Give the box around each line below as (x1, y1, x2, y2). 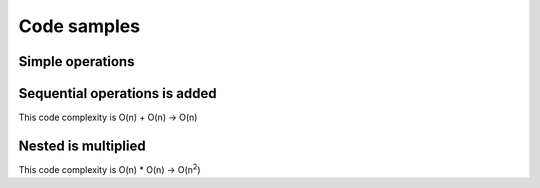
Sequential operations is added (18, 85, 217, 102)
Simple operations (18, 53, 135, 70)
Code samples (18, 15, 140, 37)
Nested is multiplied (18, 137, 146, 154)
